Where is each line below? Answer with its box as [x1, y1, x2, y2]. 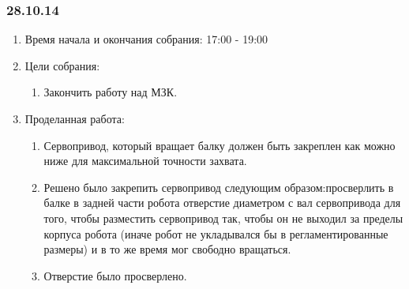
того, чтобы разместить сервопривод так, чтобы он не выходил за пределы [43, 209, 403, 226]
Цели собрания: [24, 57, 100, 73]
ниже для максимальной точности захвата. [43, 152, 247, 169]
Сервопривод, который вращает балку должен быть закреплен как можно [43, 137, 396, 153]
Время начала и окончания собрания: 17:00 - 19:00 [24, 31, 268, 47]
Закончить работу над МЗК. [43, 84, 178, 100]
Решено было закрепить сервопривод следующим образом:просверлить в [43, 178, 394, 195]
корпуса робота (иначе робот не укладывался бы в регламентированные [43, 225, 388, 242]
